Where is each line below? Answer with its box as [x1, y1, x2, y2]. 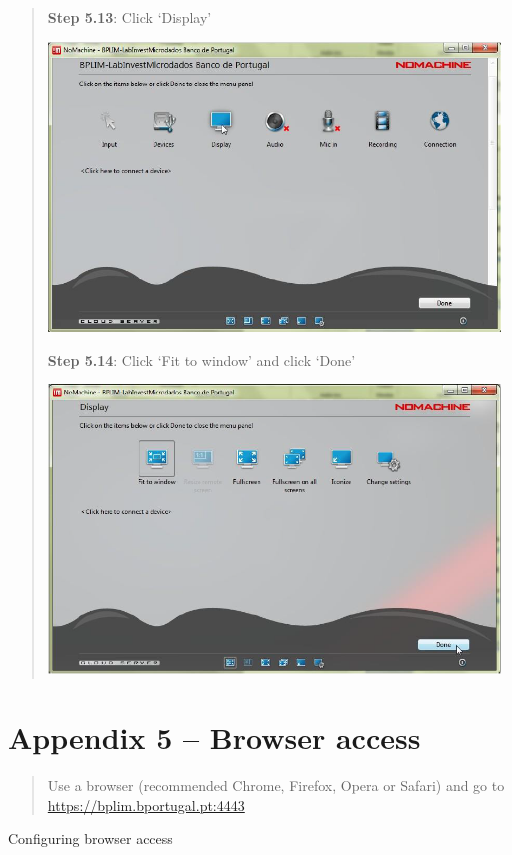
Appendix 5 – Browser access [8, 717, 421, 758]
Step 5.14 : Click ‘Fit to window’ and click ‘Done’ [47, 349, 356, 370]
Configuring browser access [8, 828, 173, 849]
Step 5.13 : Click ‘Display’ [47, 7, 212, 27]
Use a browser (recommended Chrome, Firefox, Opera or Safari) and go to [47, 775, 505, 796]
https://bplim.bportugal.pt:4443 [47, 794, 245, 815]
